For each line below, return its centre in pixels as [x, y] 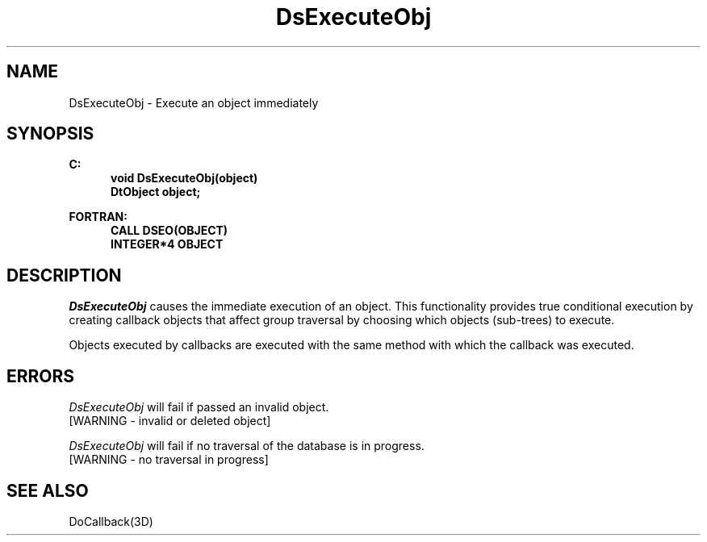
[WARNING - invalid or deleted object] [170, 421]
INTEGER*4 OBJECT [167, 244]
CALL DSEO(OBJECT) [169, 231]
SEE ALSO [48, 490]
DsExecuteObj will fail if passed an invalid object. [199, 407]
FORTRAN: [98, 217]
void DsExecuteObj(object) [184, 178]
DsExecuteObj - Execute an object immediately [194, 102]
